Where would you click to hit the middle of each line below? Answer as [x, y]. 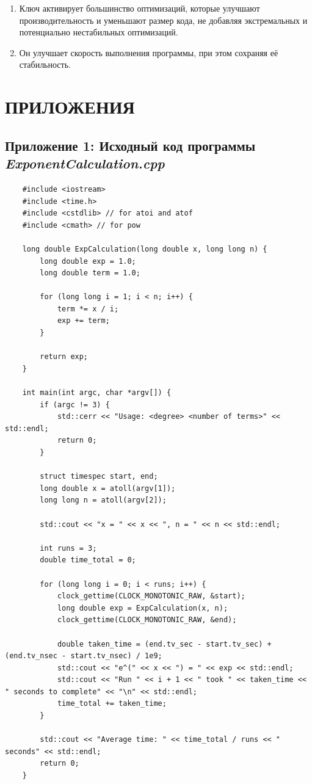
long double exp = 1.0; [88, 261]
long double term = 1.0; [90, 273]
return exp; [64, 357]
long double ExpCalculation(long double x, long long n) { [145, 249]
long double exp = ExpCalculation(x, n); [143, 608]
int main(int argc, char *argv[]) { [97, 393]
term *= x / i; [88, 309]
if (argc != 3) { [75, 405]
